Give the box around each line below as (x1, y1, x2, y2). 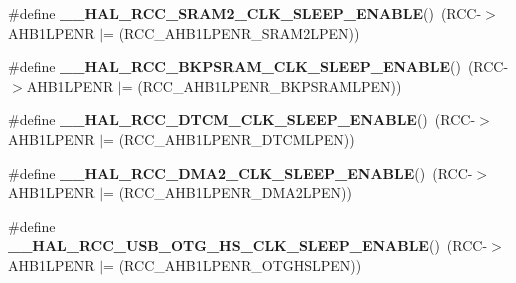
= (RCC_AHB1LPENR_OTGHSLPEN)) (103, 254, 362, 275)
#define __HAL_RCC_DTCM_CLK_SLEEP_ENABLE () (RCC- (8, 109, 476, 130)
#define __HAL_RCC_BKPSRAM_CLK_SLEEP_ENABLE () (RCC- (8, 56, 509, 77)
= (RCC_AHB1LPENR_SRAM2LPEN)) (103, 22, 360, 43)
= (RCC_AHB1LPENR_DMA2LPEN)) (103, 182, 353, 203)
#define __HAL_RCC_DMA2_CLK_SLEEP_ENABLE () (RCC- (8, 162, 473, 183)
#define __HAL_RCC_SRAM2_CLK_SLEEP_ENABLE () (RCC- (8, 3, 482, 23)
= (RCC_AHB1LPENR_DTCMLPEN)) (103, 128, 355, 149)
